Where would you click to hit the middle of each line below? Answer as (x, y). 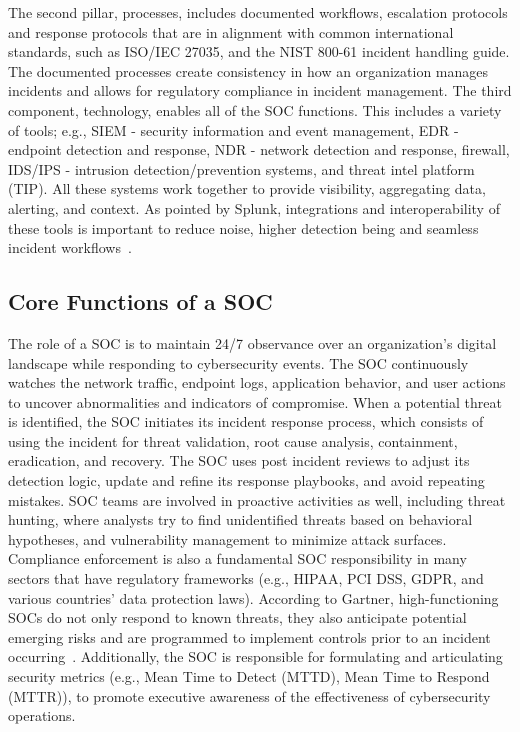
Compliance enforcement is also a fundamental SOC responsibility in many (237, 558)
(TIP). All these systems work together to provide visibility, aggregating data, (247, 188)
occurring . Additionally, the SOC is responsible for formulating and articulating (255, 656)
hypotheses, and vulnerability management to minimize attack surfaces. (227, 538)
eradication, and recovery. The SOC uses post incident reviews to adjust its (239, 460)
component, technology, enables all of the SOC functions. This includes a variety (255, 109)
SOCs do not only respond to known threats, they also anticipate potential (237, 617)
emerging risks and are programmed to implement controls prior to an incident (249, 636)
